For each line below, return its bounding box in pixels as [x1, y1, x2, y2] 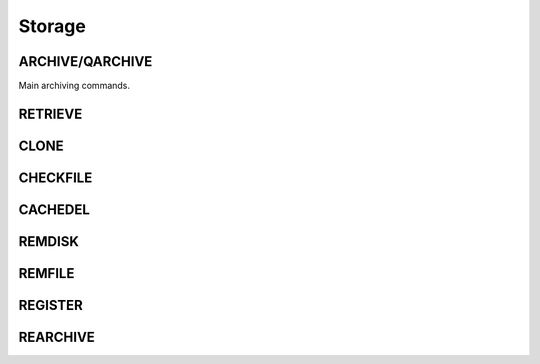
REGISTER [18, 296, 84, 314]
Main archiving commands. [18, 80, 130, 92]
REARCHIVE [18, 328, 95, 345]
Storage [18, 15, 87, 37]
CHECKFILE [18, 169, 93, 186]
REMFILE [18, 265, 75, 282]
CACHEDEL [18, 201, 90, 218]
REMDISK [18, 233, 80, 250]
